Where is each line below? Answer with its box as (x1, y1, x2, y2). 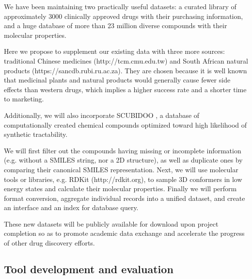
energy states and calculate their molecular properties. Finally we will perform (4, 183, 237, 194)
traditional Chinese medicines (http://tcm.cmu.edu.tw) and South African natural (4, 55, 248, 66)
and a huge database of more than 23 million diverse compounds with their (4, 20, 227, 31)
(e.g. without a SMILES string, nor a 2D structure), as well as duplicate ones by (4, 155, 243, 165)
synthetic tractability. (4, 129, 68, 139)
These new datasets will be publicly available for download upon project (4, 218, 219, 229)
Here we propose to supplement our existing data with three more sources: (4, 46, 225, 56)
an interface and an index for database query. (4, 202, 139, 213)
